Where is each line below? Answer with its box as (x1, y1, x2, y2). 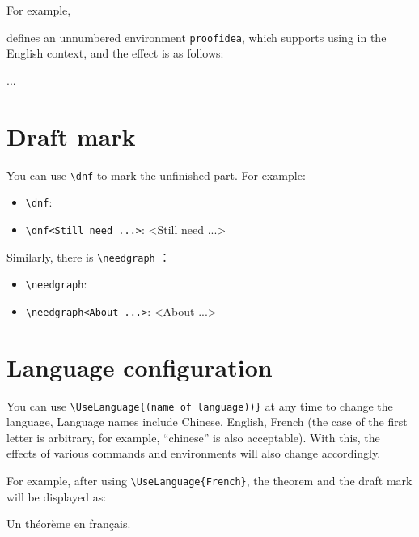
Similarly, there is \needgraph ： (6, 248, 171, 265)
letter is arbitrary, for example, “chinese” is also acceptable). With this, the (6, 428, 380, 445)
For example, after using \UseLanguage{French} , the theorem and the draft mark (6, 472, 413, 489)
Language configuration (6, 350, 273, 383)
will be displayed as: (6, 488, 107, 505)
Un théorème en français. (6, 515, 131, 532)
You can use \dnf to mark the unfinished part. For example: (6, 166, 306, 183)
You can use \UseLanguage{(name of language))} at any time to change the (6, 397, 393, 414)
